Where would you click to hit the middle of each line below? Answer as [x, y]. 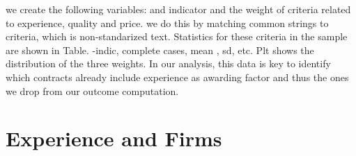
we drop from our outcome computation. [92, 90]
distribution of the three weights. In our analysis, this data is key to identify [168, 63]
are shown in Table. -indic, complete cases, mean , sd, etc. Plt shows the [160, 50]
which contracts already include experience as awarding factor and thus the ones [177, 77]
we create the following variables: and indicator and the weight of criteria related [178, 9]
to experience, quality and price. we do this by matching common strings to [167, 23]
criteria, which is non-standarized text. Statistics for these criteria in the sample [177, 36]
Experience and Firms [114, 138]
